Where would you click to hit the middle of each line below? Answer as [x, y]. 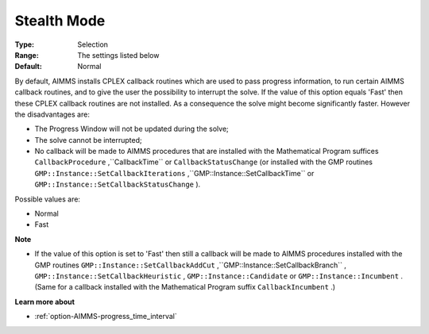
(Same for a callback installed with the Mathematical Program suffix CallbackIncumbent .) [185, 287]
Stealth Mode [60, 21]
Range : [27, 55]
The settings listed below [118, 55]
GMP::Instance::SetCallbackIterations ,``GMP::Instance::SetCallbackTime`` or [174, 173]
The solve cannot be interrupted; [88, 140]
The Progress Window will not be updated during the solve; [132, 129]
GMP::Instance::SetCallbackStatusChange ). [118, 184]
